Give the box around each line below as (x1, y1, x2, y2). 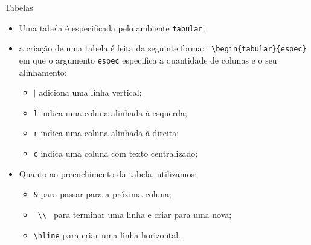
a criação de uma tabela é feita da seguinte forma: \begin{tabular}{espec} (19, 42, 307, 54)
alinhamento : (19, 65, 67, 78)
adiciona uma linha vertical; (39, 86, 142, 99)
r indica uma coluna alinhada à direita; (33, 126, 179, 139)
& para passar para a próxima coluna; (33, 188, 172, 200)
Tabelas (5, 1, 33, 13)
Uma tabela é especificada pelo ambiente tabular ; (19, 21, 205, 34)
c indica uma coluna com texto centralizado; (33, 147, 198, 160)
